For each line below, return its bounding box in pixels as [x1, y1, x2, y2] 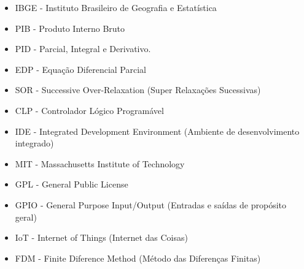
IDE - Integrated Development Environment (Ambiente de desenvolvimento [15, 124, 300, 137]
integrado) [15, 137, 54, 150]
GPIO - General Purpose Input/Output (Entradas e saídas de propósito [15, 198, 287, 211]
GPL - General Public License [15, 178, 128, 191]
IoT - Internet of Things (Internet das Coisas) [15, 231, 188, 244]
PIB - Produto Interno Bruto [15, 21, 125, 34]
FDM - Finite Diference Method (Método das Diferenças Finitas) [15, 251, 261, 264]
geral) [15, 210, 37, 223]
